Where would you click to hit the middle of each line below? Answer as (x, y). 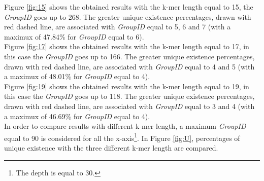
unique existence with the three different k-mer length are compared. (111, 147)
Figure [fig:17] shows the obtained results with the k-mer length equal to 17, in (127, 46)
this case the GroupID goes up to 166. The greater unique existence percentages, (129, 56)
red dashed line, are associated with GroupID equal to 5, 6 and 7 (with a (118, 27)
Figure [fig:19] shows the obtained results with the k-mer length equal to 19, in (127, 86)
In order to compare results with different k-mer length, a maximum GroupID (125, 126)
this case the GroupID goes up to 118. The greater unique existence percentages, (129, 96)
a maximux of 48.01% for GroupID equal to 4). (77, 76)
